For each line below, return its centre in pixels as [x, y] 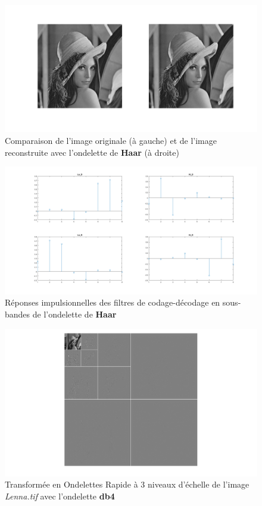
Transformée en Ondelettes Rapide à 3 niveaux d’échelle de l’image [127, 484]
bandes [18, 314]
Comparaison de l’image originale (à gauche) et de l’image [111, 141]
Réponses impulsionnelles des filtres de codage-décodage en [113, 302]
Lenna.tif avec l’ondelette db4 [60, 496]
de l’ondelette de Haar [74, 314]
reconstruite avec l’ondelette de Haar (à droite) [92, 152]
